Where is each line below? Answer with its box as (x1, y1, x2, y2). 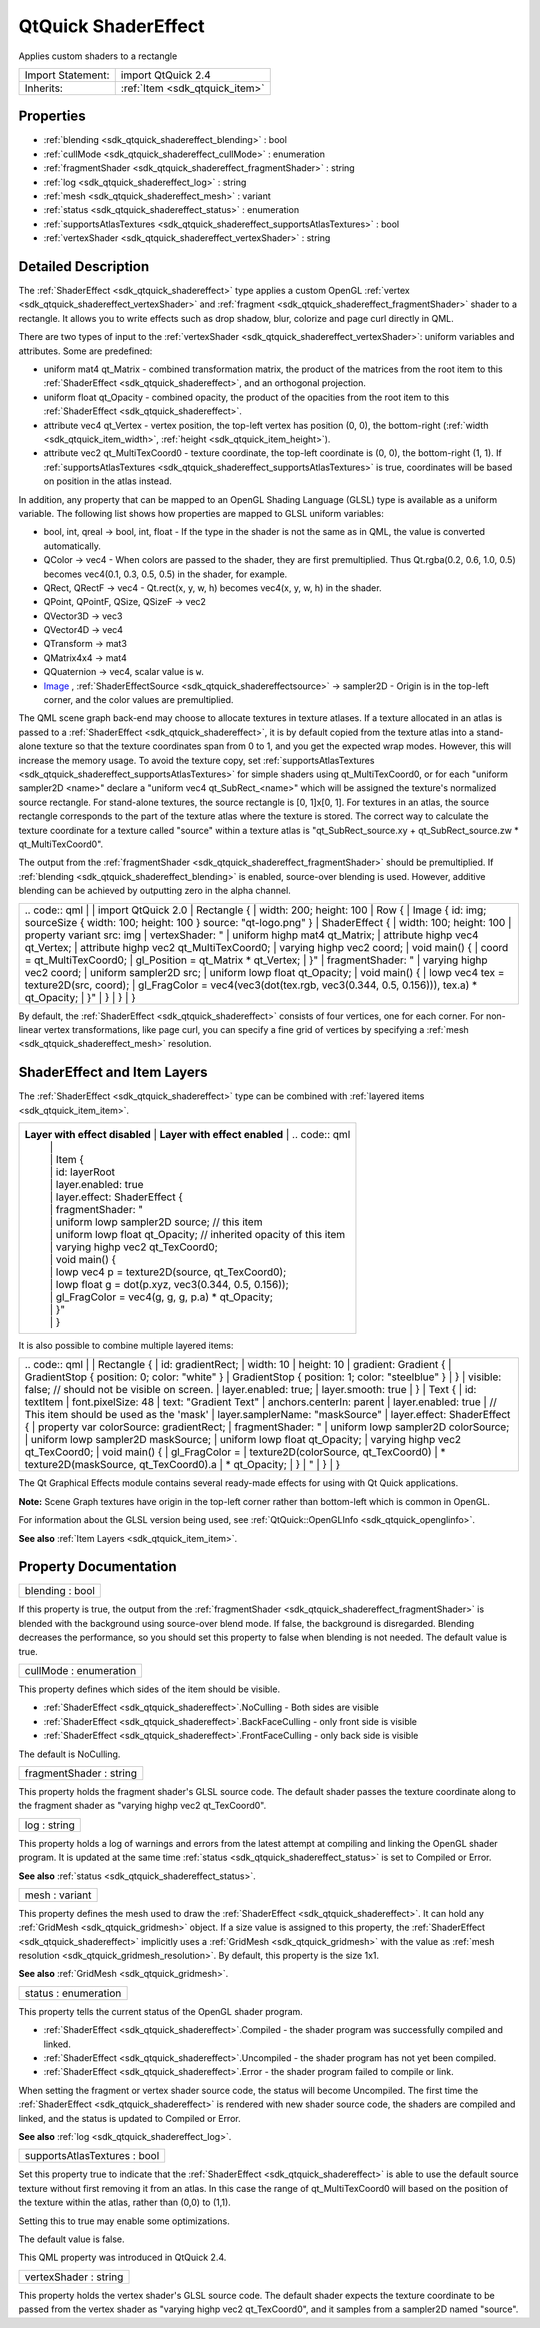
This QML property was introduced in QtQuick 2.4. (18, 2251, 227, 2264)
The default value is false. (18, 2233, 125, 2245)
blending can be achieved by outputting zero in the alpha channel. (18, 885, 292, 897)
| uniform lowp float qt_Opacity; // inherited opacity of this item (49, 1227, 346, 1241)
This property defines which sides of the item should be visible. (18, 1683, 280, 1695)
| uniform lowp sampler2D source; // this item (49, 1215, 263, 1229)
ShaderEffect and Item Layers (18, 1064, 208, 1081)
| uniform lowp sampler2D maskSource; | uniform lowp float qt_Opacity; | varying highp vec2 (24, 1433, 462, 1447)
